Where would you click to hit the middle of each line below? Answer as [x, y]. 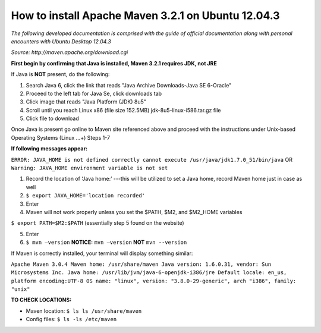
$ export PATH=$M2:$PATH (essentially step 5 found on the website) [97, 223]
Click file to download [53, 118]
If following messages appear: [49, 149]
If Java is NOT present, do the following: [60, 74]
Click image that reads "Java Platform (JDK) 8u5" [86, 102]
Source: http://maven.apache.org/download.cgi [70, 52]
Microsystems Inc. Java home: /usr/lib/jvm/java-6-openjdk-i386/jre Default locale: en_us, [149, 273]
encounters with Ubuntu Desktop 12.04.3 [61, 41]
